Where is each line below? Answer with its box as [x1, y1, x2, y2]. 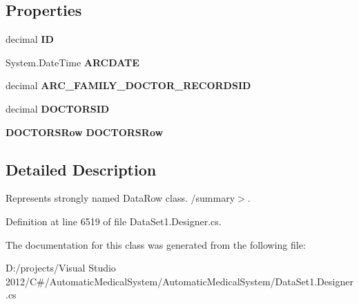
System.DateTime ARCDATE [6, 55, 139, 69]
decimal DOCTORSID [6, 101, 110, 115]
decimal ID [6, 32, 54, 46]
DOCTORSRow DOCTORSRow [6, 124, 164, 139]
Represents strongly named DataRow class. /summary [6, 191, 235, 205]
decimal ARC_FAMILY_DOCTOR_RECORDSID [6, 78, 251, 93]
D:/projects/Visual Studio [6, 260, 116, 275]
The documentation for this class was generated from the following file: [6, 237, 306, 251]
